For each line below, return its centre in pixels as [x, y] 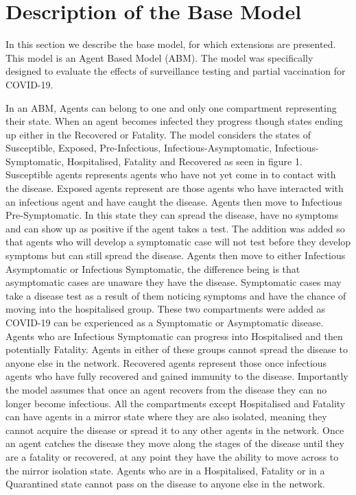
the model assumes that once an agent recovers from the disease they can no [166, 389]
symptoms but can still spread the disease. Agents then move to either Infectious [176, 255]
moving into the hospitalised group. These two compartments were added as [165, 309]
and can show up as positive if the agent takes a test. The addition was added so [175, 228]
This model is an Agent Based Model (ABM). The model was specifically [159, 57]
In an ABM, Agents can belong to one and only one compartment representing [171, 107]
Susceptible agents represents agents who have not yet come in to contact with [171, 174]
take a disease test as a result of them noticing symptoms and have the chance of [176, 295]
